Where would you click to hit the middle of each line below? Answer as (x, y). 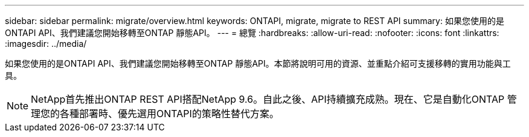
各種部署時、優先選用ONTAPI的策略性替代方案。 (169, 114)
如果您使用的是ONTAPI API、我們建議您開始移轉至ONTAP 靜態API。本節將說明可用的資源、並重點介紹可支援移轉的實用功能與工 (258, 63)
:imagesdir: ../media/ (46, 44)
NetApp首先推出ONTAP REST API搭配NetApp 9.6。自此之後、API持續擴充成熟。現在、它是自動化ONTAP (268, 99)
